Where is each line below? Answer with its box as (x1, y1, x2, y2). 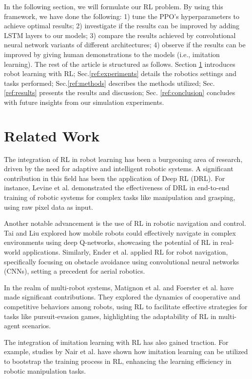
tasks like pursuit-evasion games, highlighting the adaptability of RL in (4, 311, 216, 321)
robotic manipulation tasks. (4, 365, 86, 376)
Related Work (4, 125, 100, 145)
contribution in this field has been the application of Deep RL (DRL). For (4, 173, 225, 183)
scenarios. (22, 320, 51, 331)
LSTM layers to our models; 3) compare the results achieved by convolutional (4, 30, 236, 40)
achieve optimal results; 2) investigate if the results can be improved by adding (4, 20, 240, 31)
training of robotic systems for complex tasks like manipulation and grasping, (4, 192, 235, 202)
